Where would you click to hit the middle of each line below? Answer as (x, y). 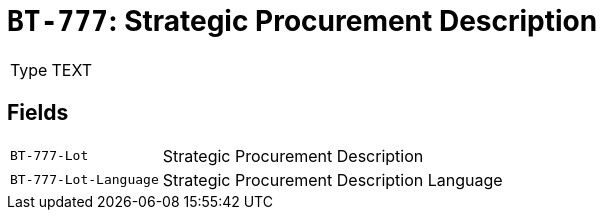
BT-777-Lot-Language (84, 180)
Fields (38, 113)
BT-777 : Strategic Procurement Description (302, 21)
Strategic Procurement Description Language (332, 179)
